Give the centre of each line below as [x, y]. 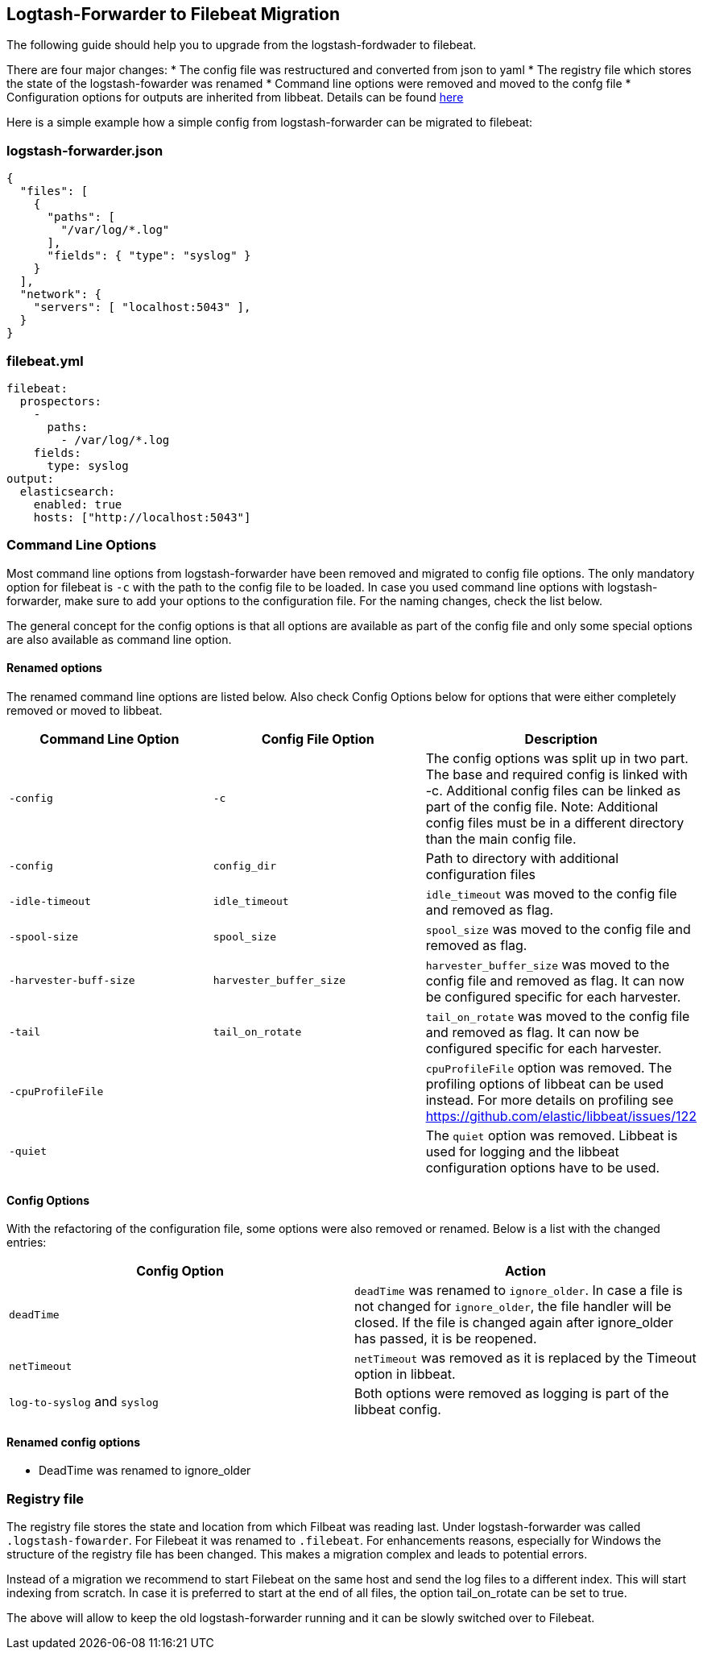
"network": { [61, 295]
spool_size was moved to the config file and [558, 929]
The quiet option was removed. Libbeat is [552, 1135]
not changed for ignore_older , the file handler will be [513, 1307]
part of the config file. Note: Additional [542, 806]
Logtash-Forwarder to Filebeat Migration [173, 14]
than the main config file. [501, 838]
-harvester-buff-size [72, 981]
